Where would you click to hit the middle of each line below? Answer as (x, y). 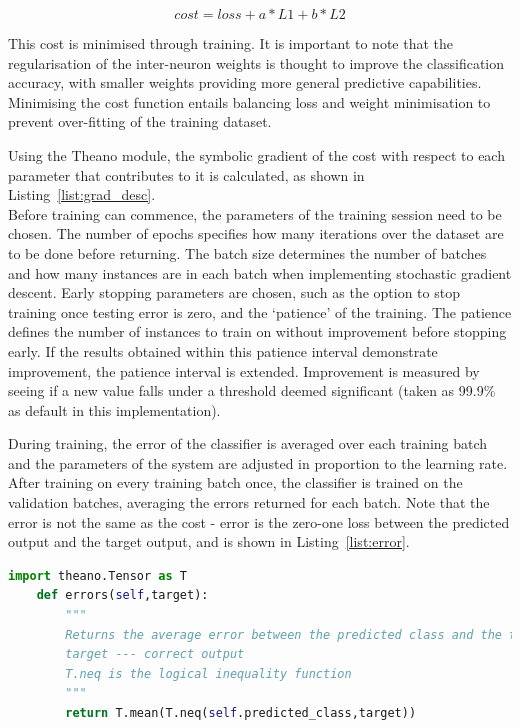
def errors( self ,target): (122, 595)
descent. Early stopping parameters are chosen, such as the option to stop (234, 292)
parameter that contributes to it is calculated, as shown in (186, 174)
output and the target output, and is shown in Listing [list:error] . (209, 541)
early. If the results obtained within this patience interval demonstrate (223, 350)
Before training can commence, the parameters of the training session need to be (255, 213)
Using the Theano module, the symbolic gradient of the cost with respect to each (256, 154)
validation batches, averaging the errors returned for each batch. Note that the (249, 502)
